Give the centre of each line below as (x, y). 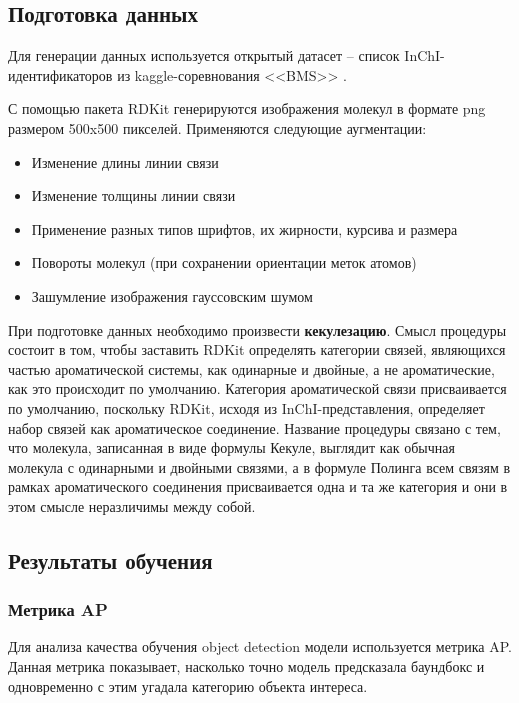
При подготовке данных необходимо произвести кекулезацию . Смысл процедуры (257, 329)
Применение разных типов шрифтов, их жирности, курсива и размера (244, 228)
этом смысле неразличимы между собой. (132, 505)
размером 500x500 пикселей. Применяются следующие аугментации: (217, 127)
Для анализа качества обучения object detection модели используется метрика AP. (260, 646)
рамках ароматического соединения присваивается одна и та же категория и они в (258, 486)
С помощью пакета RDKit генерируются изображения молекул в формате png (247, 108)
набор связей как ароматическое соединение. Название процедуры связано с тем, (254, 427)
